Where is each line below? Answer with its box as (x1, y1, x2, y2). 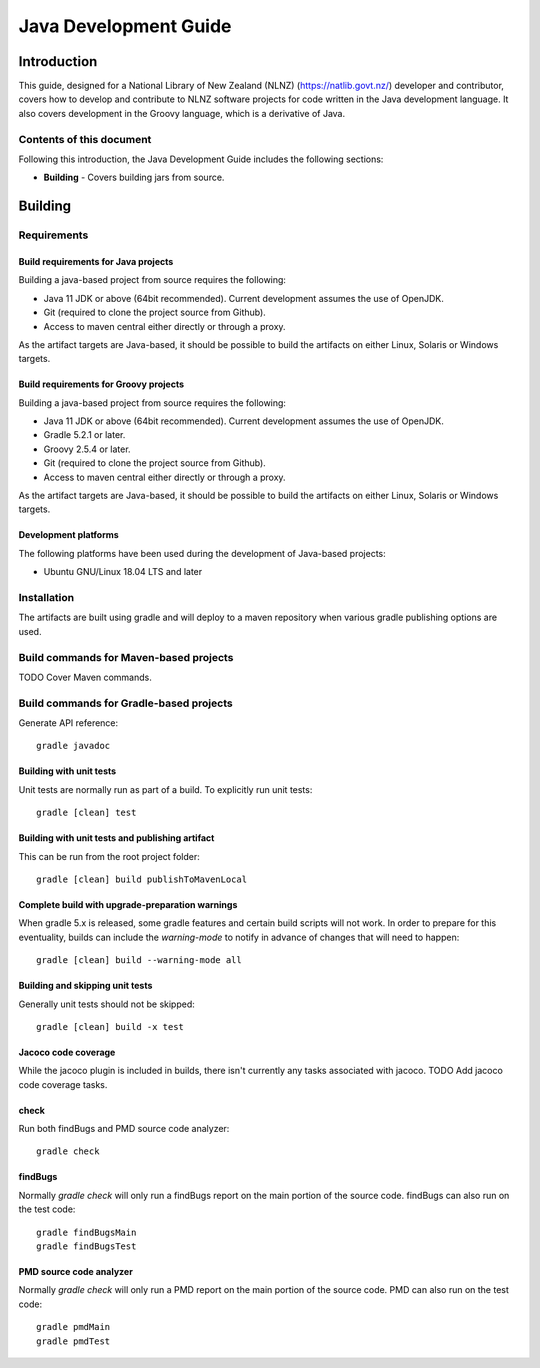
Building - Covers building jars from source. (43, 171, 225, 184)
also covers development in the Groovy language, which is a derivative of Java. (18, 107, 346, 119)
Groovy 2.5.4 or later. (43, 443, 131, 455)
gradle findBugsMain (36, 1226, 137, 1238)
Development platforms (18, 529, 119, 541)
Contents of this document (18, 132, 152, 146)
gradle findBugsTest (36, 1241, 137, 1252)
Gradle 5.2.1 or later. (43, 429, 126, 441)
